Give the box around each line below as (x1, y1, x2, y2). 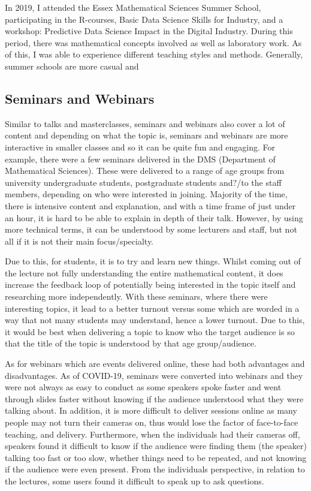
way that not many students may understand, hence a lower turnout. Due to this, (5, 314, 305, 326)
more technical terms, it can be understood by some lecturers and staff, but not (5, 223, 297, 236)
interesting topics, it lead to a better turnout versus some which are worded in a (5, 302, 300, 314)
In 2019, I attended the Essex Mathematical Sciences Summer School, (5, 1, 261, 13)
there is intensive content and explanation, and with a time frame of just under (5, 199, 296, 212)
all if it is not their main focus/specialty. (5, 234, 154, 247)
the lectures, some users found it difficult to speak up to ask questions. (5, 474, 264, 487)
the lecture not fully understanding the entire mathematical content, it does (5, 266, 283, 279)
